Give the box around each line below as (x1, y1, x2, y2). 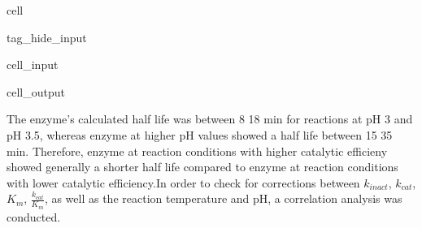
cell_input (7, 56, 59, 73)
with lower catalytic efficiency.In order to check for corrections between (7, 174, 360, 191)
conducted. (7, 208, 61, 225)
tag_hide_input (7, 28, 87, 45)
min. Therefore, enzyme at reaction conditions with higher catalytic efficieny (7, 142, 388, 159)
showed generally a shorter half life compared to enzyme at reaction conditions (7, 158, 398, 175)
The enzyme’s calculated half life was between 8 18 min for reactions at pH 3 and (7, 110, 413, 127)
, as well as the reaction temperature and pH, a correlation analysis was (44, 190, 402, 207)
